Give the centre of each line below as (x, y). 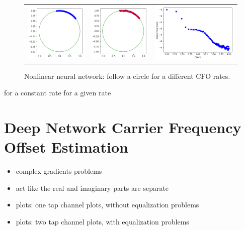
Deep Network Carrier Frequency (123, 127)
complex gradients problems (59, 171)
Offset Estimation (66, 147)
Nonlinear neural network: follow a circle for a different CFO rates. (127, 76)
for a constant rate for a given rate (58, 93)
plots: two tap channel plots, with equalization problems (102, 221)
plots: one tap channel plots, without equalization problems (107, 205)
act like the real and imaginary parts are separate (92, 188)
